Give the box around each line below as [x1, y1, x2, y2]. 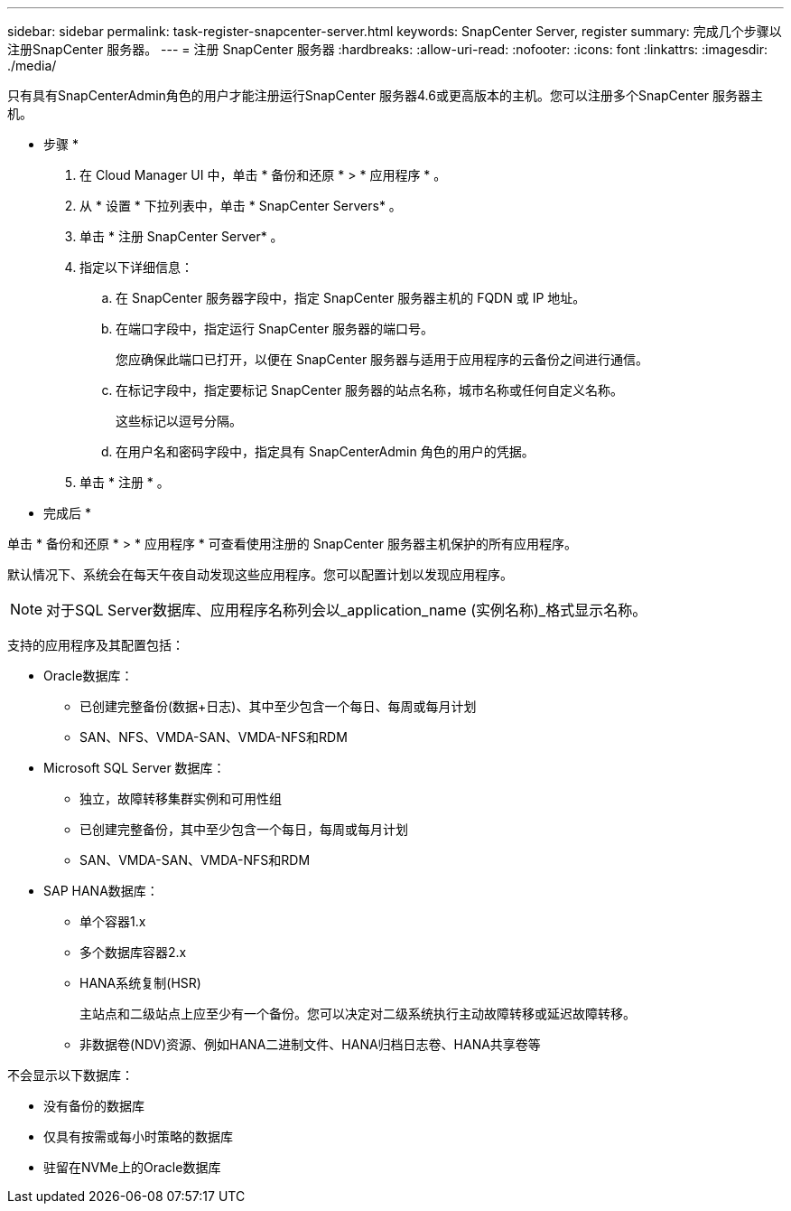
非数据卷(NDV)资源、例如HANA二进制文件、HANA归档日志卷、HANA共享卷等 [79, 1037, 541, 1052]
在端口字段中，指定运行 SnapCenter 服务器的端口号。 [116, 321, 434, 336]
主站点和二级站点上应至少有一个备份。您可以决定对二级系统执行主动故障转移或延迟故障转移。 [79, 1006, 636, 1021]
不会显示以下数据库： [7, 1067, 134, 1083]
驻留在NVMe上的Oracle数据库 [43, 1159, 221, 1175]
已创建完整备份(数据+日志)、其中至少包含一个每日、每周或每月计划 [79, 699, 477, 714]
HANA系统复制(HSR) [79, 975, 201, 990]
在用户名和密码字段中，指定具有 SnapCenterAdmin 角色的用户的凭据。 [116, 444, 535, 459]
